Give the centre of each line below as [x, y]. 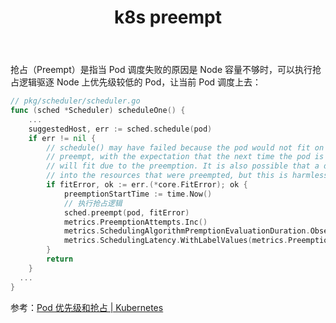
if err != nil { [62, 138]
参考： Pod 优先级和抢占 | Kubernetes [87, 307]
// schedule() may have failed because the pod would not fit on [185, 147]
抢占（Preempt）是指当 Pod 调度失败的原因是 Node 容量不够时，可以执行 [161, 70]
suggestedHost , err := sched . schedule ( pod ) [120, 129]
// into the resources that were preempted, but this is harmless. [189, 176]
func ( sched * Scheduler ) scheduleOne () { [98, 111]
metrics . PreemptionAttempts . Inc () [135, 222]
